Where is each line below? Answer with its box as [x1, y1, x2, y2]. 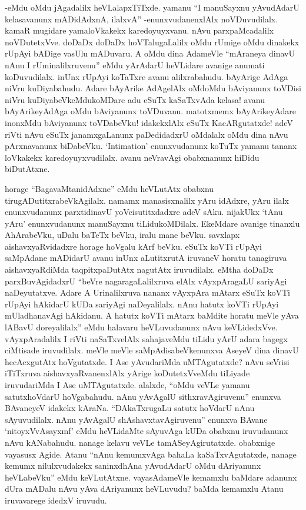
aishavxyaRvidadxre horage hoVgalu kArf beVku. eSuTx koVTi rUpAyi [5, 240, 262, 252]
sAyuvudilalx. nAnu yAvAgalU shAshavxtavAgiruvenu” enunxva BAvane [5, 413, 268, 425]
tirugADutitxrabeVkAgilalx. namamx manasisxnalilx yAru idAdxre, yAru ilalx [5, 194, 289, 206]
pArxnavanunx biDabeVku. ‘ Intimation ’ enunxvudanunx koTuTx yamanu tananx [5, 140, 297, 152]
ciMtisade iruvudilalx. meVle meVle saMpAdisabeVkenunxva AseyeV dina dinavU [5, 344, 299, 356]
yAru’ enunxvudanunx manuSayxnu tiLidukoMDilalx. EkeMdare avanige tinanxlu [5, 217, 300, 229]
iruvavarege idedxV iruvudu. [5, 494, 107, 506]
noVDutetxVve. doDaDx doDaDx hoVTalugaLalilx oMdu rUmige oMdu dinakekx [5, 35, 300, 48]
